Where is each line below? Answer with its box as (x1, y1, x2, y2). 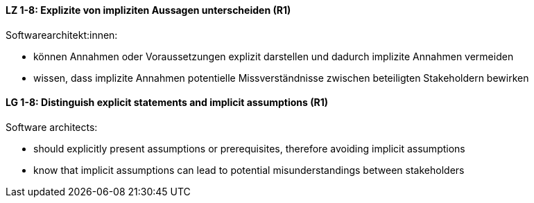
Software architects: (6, 121, 98, 133)
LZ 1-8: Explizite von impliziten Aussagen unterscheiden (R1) (6, 4, 291, 16)
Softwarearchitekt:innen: (6, 28, 118, 41)
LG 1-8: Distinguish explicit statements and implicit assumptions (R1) (6, 96, 328, 109)
